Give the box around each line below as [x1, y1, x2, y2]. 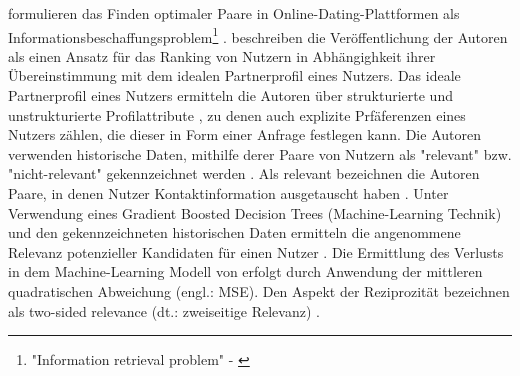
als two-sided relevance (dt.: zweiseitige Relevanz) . [8, 300, 320, 321]
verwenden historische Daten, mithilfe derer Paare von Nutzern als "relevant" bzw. [8, 143, 512, 164]
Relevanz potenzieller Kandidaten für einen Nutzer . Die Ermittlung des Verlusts [8, 241, 504, 262]
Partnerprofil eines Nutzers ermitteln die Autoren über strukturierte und [8, 85, 453, 106]
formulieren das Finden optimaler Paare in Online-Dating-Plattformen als [8, 3, 460, 23]
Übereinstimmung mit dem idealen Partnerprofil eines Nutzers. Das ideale [8, 65, 461, 86]
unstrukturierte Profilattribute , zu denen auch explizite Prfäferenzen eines [8, 104, 466, 125]
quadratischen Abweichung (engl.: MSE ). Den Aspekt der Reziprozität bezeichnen [8, 280, 510, 301]
